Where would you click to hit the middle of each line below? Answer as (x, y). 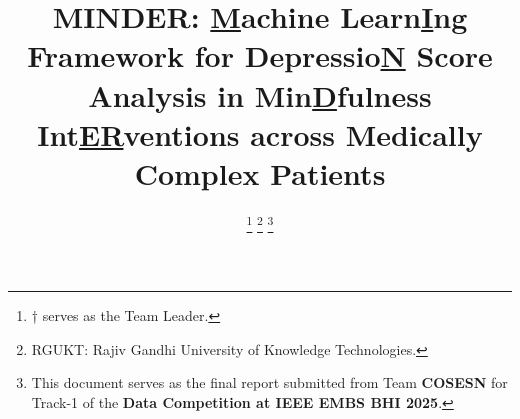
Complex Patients (260, 172)
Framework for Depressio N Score (260, 55)
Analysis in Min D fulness (260, 94)
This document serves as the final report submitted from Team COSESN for (269, 382)
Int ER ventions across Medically (260, 133)
